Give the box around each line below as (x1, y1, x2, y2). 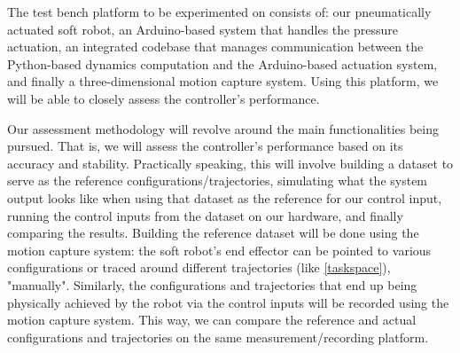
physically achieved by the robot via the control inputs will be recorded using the (7, 293, 449, 311)
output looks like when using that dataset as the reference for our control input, (7, 188, 442, 207)
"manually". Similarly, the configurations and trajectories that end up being (7, 275, 417, 294)
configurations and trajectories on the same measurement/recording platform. (7, 327, 429, 346)
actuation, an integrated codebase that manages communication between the (7, 37, 424, 56)
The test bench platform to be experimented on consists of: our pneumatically (7, 3, 432, 20)
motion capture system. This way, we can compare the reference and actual (7, 310, 417, 329)
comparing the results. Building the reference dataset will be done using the (7, 224, 419, 242)
